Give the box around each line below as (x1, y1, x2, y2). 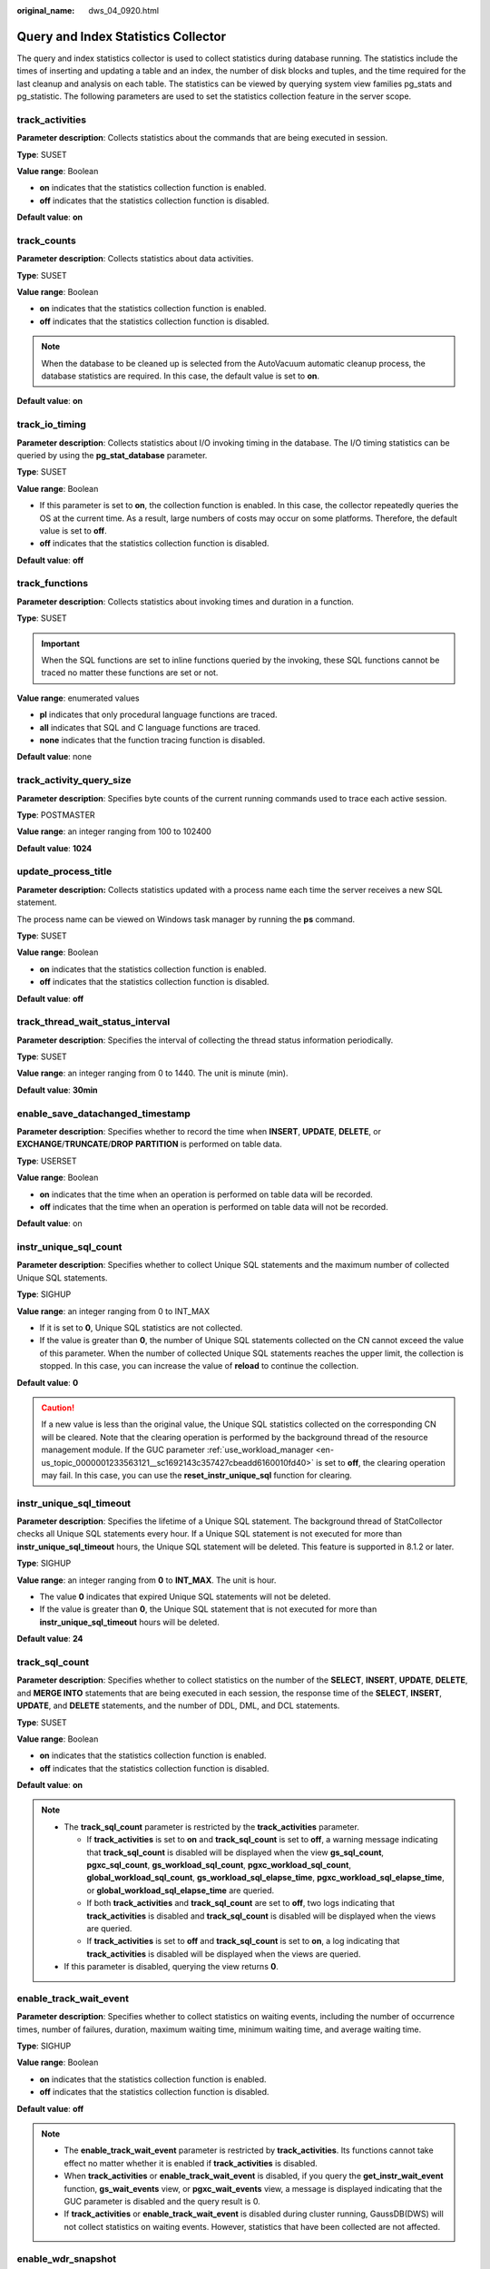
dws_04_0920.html (88, 5, 159, 15)
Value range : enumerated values (16, 692, 140, 703)
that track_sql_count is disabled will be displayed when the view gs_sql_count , (86, 1847, 385, 1858)
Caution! (41, 1402, 75, 1413)
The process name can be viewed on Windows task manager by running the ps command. (16, 913, 356, 925)
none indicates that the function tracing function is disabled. (39, 734, 266, 745)
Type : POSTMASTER (16, 809, 95, 820)
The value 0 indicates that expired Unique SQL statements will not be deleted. (39, 1591, 331, 1602)
